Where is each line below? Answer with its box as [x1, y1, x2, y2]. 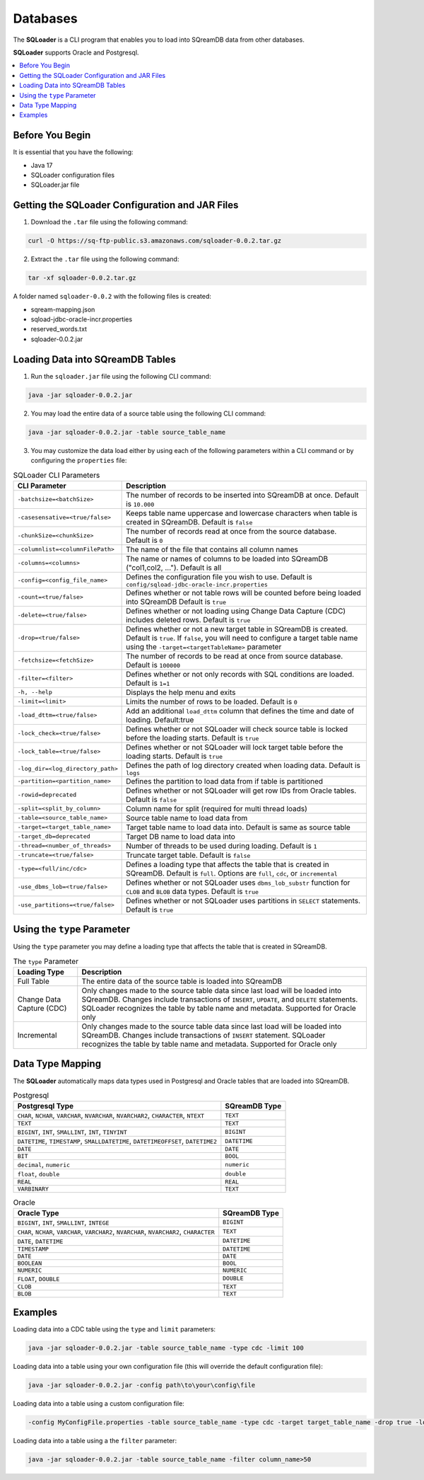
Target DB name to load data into [126, 832, 236, 842]
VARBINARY [17, 1186, 49, 1193]
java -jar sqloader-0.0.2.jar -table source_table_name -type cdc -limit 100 [28, 1344, 304, 1352]
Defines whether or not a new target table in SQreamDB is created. [126, 624, 348, 633]
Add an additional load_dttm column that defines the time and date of [126, 706, 355, 716]
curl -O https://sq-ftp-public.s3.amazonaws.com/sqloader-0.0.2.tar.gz [28, 237, 282, 245]
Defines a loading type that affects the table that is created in [126, 859, 329, 869]
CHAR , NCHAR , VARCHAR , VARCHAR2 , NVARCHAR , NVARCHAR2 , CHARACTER [17, 1227, 215, 1237]
